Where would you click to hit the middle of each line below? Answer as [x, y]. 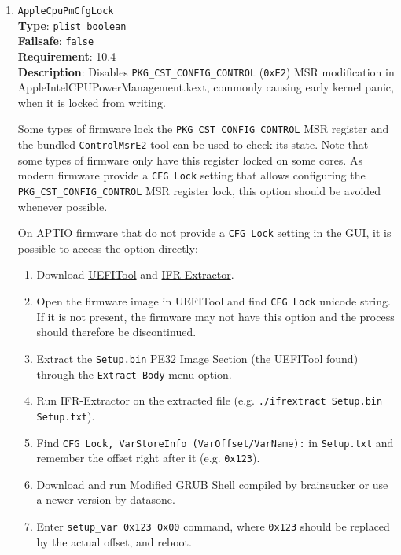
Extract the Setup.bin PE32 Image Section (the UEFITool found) [197, 358]
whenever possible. [63, 206]
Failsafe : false [56, 41]
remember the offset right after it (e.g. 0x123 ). [148, 458]
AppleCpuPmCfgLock [66, 11]
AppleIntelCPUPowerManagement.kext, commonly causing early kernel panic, [206, 87]
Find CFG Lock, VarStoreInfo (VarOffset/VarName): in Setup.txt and [215, 442]
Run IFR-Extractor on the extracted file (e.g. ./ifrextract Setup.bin [210, 400]
